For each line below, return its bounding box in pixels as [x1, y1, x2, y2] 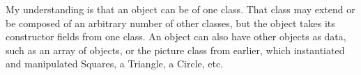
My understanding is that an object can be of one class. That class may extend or [6, 2, 355, 16]
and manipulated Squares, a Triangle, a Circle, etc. [6, 56, 224, 71]
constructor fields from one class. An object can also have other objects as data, [6, 29, 346, 44]
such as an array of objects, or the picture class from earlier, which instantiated [6, 42, 345, 57]
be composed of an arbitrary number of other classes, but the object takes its [6, 15, 335, 30]
